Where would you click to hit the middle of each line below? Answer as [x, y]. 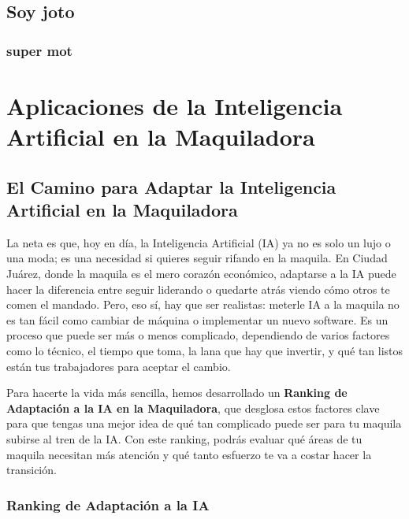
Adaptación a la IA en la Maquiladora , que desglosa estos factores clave [193, 408]
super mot [39, 50]
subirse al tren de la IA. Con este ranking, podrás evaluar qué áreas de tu [184, 438]
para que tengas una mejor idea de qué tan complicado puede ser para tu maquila [204, 423]
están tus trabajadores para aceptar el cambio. [119, 366]
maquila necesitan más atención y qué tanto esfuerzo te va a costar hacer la [189, 454]
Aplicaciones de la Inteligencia [175, 105]
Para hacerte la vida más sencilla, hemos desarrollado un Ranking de [177, 393]
